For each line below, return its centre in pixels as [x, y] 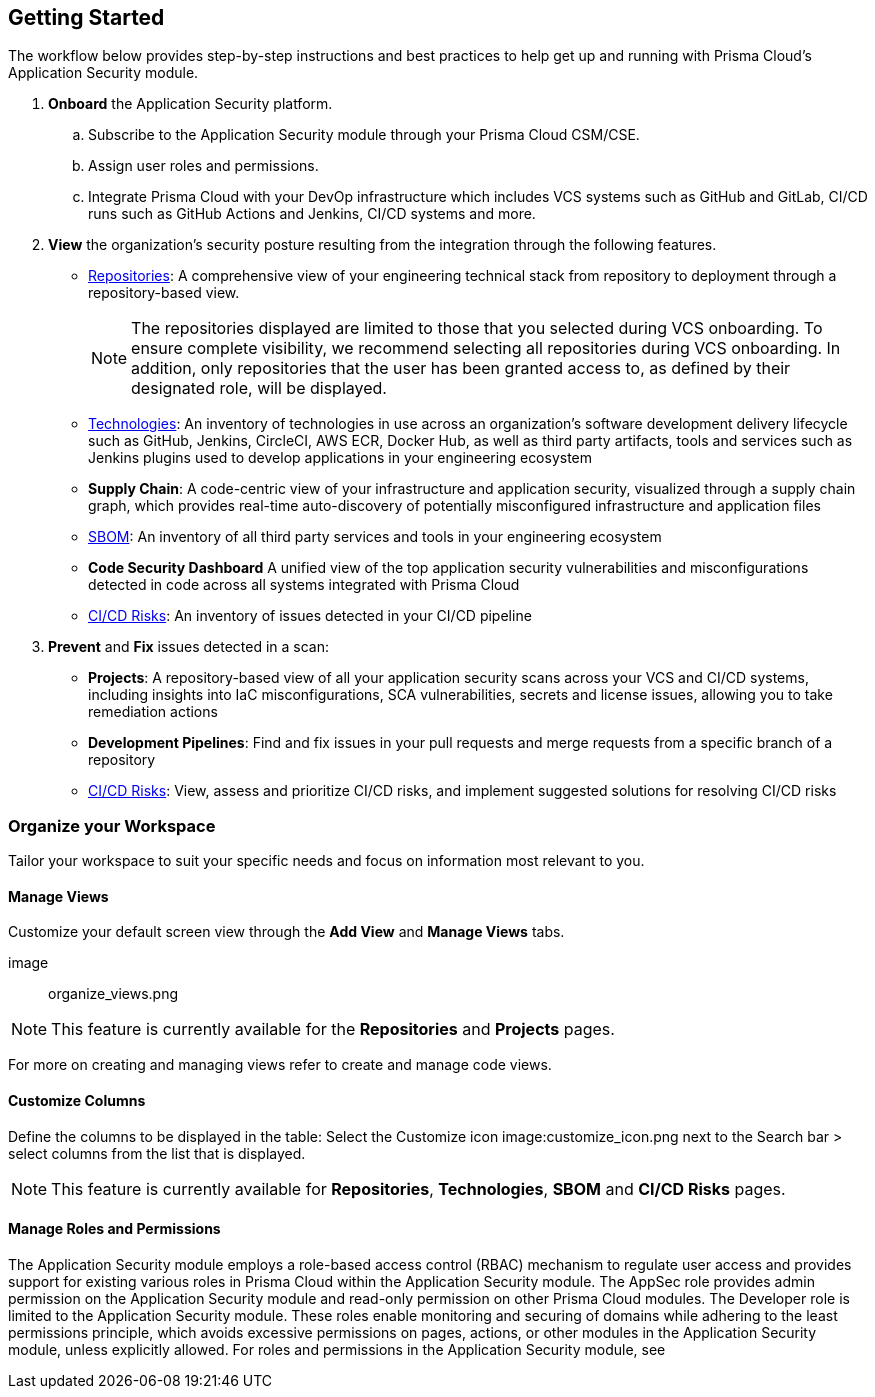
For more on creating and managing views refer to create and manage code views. [280, 1065]
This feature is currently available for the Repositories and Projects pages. [333, 1029]
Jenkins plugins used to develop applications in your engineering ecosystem [340, 458]
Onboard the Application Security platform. [190, 104]
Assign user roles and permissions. [203, 166]
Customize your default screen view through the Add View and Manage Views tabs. [286, 932]
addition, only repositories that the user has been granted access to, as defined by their [461, 368]
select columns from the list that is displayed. [157, 1153]
